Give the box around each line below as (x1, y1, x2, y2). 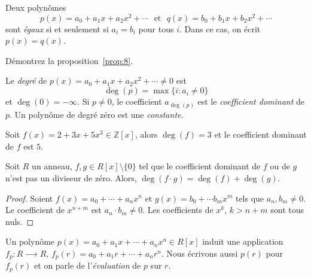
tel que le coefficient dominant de (139, 160, 261, 172)
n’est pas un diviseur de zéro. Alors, (5, 171, 137, 184)
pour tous (138, 22, 174, 35)
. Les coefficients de (142, 203, 214, 216)
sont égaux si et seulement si (5, 22, 109, 35)
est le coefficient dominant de (197, 95, 305, 108)
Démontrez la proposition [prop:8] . (5, 54, 133, 66)
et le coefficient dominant (214, 128, 307, 141)
